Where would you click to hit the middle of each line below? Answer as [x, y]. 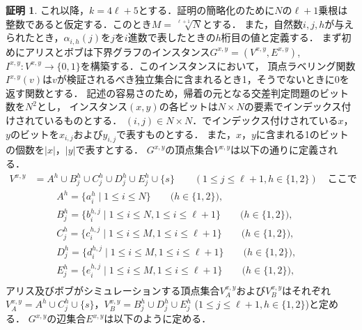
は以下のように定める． [158, 318]
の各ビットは [188, 106]
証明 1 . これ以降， [47, 10]
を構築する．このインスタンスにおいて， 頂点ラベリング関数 [218, 65]
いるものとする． [83, 120]
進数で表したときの [172, 37]
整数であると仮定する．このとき [79, 23]
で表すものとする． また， [176, 134]
